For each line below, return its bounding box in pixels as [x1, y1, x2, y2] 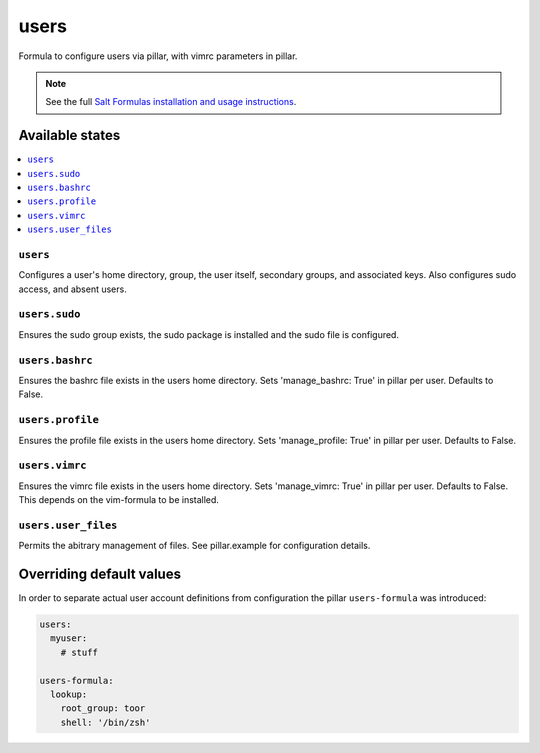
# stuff [60, 646, 99, 658]
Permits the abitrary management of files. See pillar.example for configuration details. [18, 540, 371, 552]
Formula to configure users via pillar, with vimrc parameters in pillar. [18, 50, 298, 62]
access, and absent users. [18, 283, 127, 295]
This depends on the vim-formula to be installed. [18, 494, 220, 506]
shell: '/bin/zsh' [60, 716, 151, 728]
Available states [18, 127, 121, 144]
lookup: [50, 689, 88, 700]
